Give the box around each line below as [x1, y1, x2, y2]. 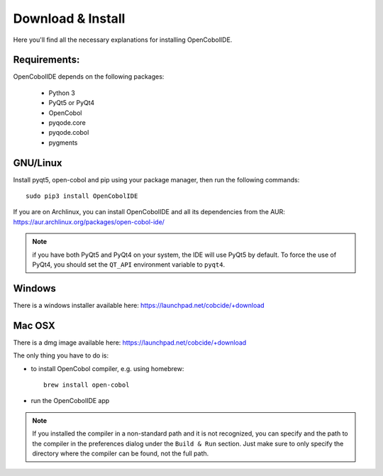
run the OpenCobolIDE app [30, 397, 110, 405]
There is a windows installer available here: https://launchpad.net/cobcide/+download [13, 301, 265, 309]
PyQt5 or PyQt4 [48, 99, 95, 107]
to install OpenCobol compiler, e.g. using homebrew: [30, 364, 184, 372]
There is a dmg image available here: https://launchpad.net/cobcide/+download [13, 338, 247, 347]
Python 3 [48, 89, 76, 97]
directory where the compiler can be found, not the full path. [32, 449, 209, 458]
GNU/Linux [13, 157, 62, 169]
